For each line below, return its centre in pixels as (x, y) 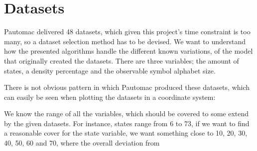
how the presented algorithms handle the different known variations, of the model (128, 51)
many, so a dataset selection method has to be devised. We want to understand (125, 41)
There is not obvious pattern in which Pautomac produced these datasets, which (127, 87)
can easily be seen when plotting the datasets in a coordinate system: (110, 97)
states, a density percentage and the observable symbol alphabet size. (110, 70)
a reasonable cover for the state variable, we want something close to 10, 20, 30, (126, 133)
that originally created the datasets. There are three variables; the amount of (122, 60)
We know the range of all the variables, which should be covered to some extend (127, 113)
